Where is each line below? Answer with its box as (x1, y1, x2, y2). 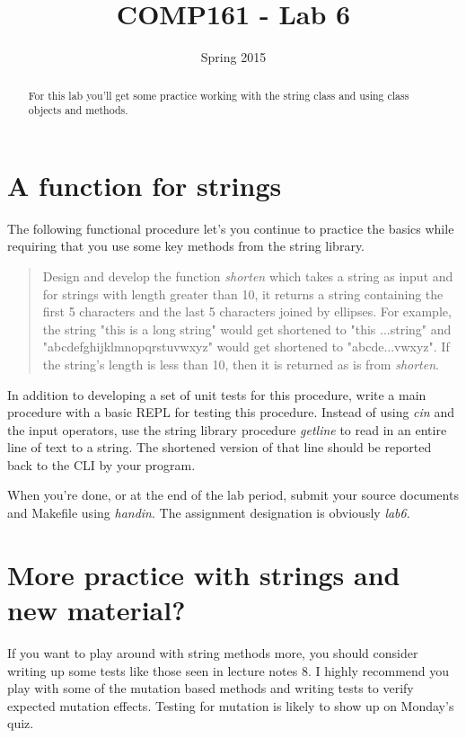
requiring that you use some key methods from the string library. (7, 236, 365, 255)
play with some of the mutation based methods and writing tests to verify (7, 679, 414, 698)
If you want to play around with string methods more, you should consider (7, 643, 418, 662)
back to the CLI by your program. (7, 455, 196, 474)
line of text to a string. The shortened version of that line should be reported (7, 438, 432, 457)
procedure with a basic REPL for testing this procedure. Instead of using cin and (7, 403, 454, 422)
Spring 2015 (200, 48, 267, 67)
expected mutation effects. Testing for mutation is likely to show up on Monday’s (7, 696, 454, 715)
